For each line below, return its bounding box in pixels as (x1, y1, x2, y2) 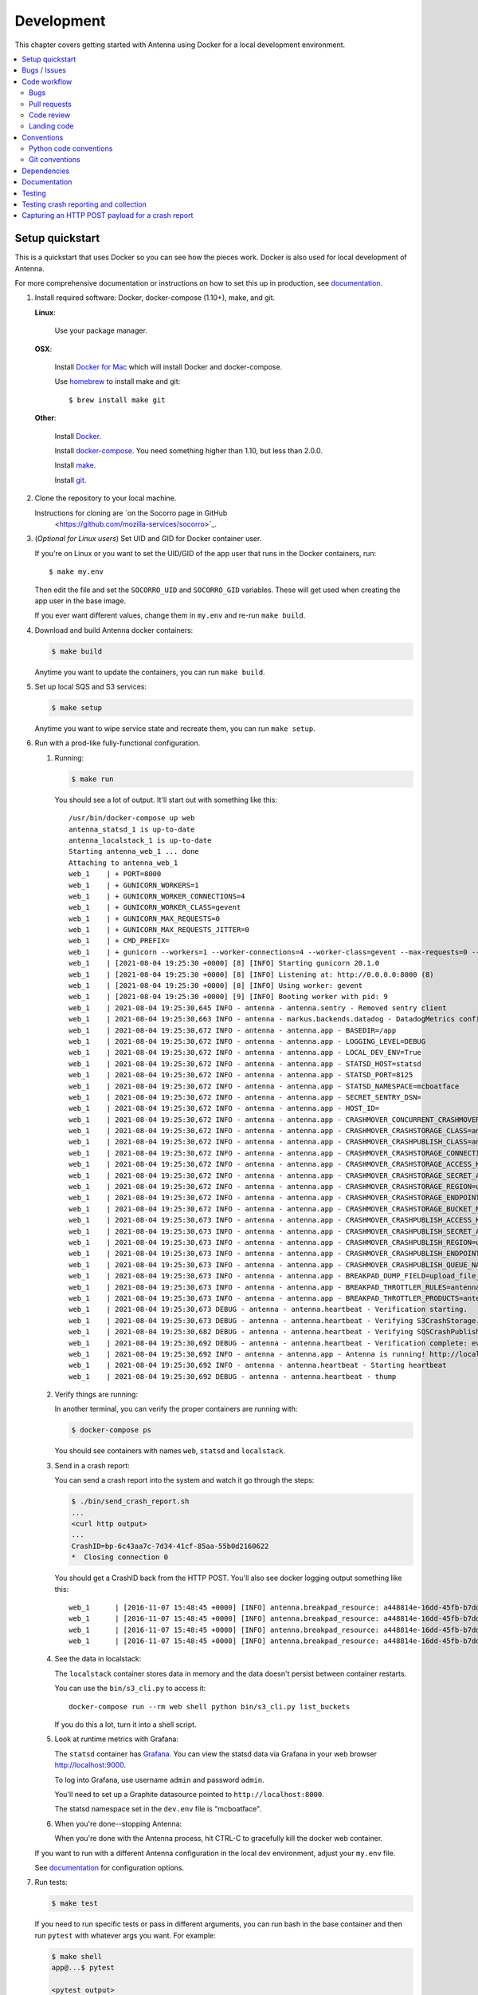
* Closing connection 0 (71, 1553, 169, 1562)
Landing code (29, 121, 74, 131)
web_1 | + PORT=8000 (69, 870, 162, 879)
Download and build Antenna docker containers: (34, 625, 194, 634)
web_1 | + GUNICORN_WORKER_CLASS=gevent (69, 903, 241, 912)
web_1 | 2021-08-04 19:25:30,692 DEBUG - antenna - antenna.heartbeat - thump (69, 1372, 397, 1381)
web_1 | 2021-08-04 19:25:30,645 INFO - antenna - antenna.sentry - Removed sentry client (69, 1003, 447, 1013)
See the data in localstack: (54, 1654, 142, 1664)
